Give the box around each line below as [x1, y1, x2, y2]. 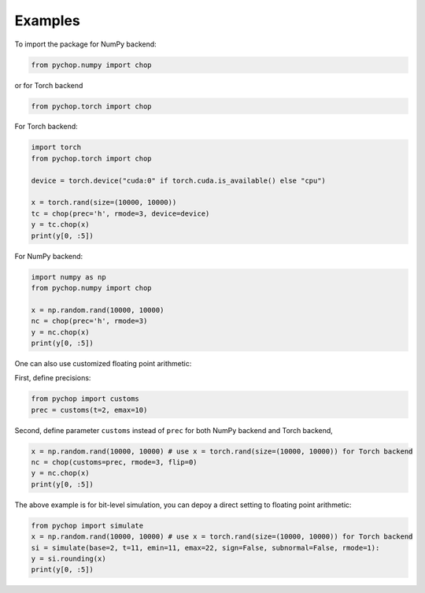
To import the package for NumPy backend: [14, 39, 157, 49]
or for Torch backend [14, 80, 83, 90]
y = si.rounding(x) [31, 554, 106, 563]
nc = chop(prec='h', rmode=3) [31, 317, 148, 326]
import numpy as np [31, 272, 106, 281]
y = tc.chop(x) [31, 221, 90, 229]
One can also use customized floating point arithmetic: [14, 358, 192, 368]
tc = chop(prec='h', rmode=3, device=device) [31, 209, 210, 218]
